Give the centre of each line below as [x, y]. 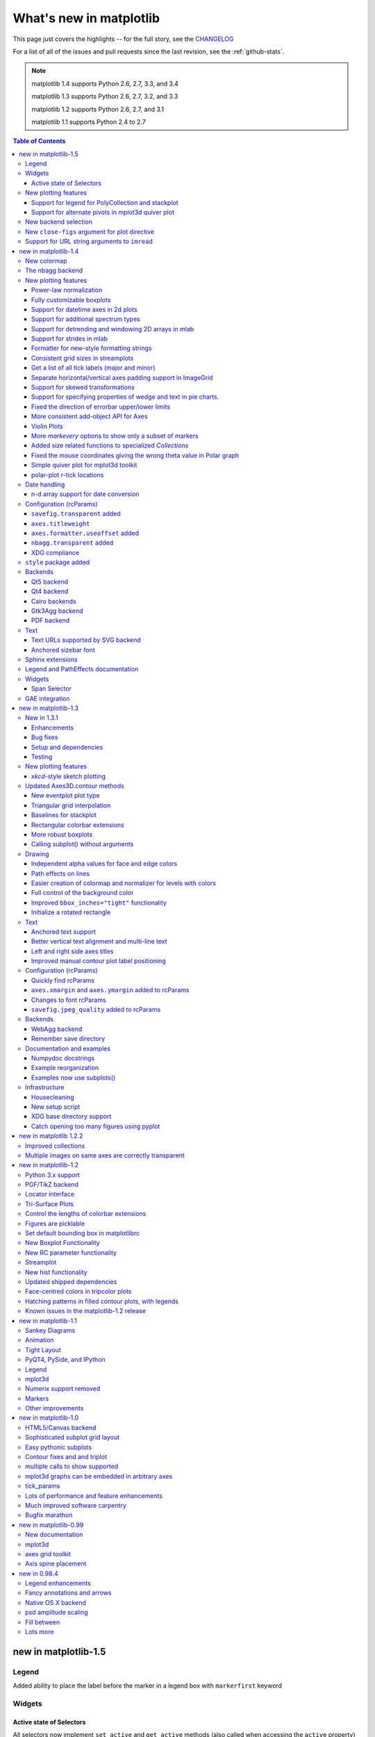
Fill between [43, 1622]
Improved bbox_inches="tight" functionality [99, 903]
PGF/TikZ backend [52, 1185]
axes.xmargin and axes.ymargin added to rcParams [110, 990]
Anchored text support [64, 932]
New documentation [54, 1535]
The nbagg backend [54, 270]
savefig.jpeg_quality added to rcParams [96, 1010]
